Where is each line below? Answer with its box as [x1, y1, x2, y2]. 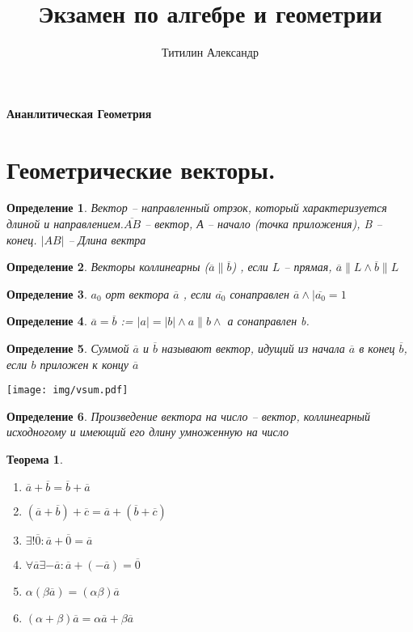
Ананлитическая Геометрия [6, 104, 152, 121]
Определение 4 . [6, 312, 87, 329]
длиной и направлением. [6, 215, 124, 232]
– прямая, [284, 258, 332, 275]
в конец [359, 340, 395, 356]
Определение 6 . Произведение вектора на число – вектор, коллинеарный [6, 407, 371, 424]
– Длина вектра [68, 231, 146, 248]
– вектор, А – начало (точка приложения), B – [145, 215, 382, 232]
